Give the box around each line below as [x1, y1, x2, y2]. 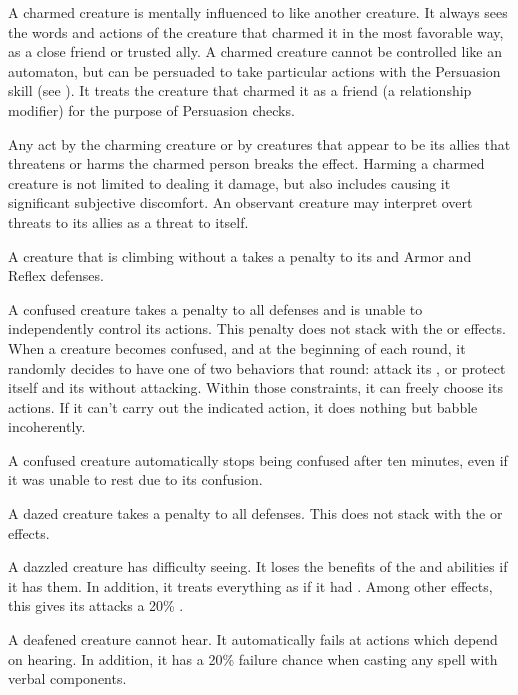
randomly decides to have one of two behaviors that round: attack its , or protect [8, 357, 506, 378]
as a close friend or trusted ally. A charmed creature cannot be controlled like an [8, 41, 502, 62]
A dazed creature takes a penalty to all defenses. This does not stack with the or [8, 503, 503, 524]
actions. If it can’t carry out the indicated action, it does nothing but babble [8, 396, 478, 417]
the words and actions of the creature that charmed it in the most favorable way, [8, 21, 504, 42]
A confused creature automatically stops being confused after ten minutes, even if [8, 449, 508, 470]
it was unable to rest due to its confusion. [8, 469, 263, 490]
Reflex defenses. [8, 265, 104, 286]
